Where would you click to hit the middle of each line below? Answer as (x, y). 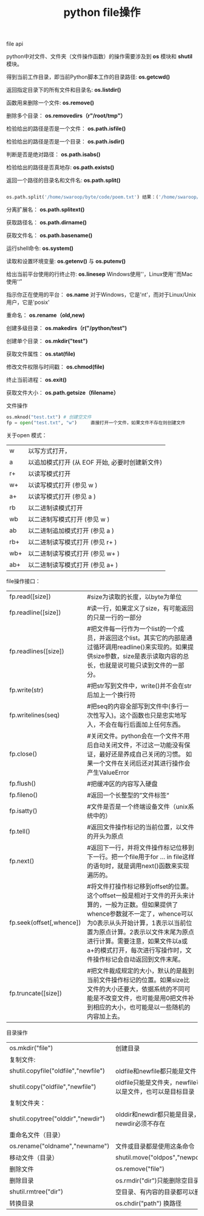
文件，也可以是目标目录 (161, 1091)
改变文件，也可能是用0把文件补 (150, 998)
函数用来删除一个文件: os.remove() (50, 103)
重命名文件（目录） (37, 1135)
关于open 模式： (27, 435)
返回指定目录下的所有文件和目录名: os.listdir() (64, 90)
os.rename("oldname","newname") (59, 1145)
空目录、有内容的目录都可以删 (158, 1192)
